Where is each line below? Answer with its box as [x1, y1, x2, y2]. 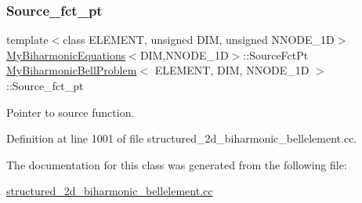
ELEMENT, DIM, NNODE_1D [154, 62, 310, 78]
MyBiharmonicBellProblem [6, 62, 137, 78]
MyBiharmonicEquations [6, 46, 126, 63]
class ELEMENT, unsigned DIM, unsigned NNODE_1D [63, 31, 335, 48]
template [6, 31, 49, 48]
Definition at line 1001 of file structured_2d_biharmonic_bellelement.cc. [6, 130, 357, 147]
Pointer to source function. [6, 103, 135, 120]
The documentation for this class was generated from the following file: [6, 156, 347, 172]
